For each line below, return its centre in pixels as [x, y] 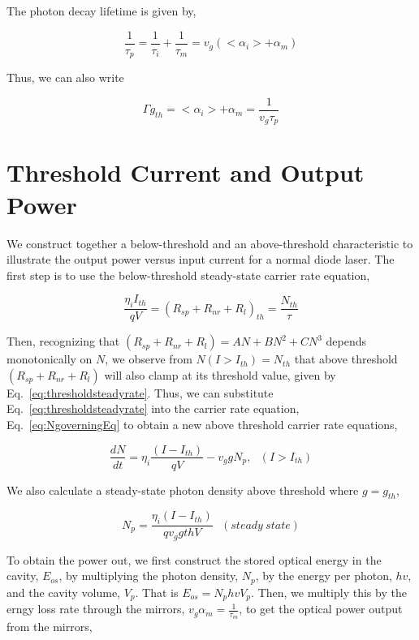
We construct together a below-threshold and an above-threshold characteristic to [210, 243]
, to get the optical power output [321, 609]
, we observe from [149, 359]
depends [346, 341]
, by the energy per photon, [324, 576]
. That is [157, 592]
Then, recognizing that [63, 341]
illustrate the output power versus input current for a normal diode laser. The [201, 259]
